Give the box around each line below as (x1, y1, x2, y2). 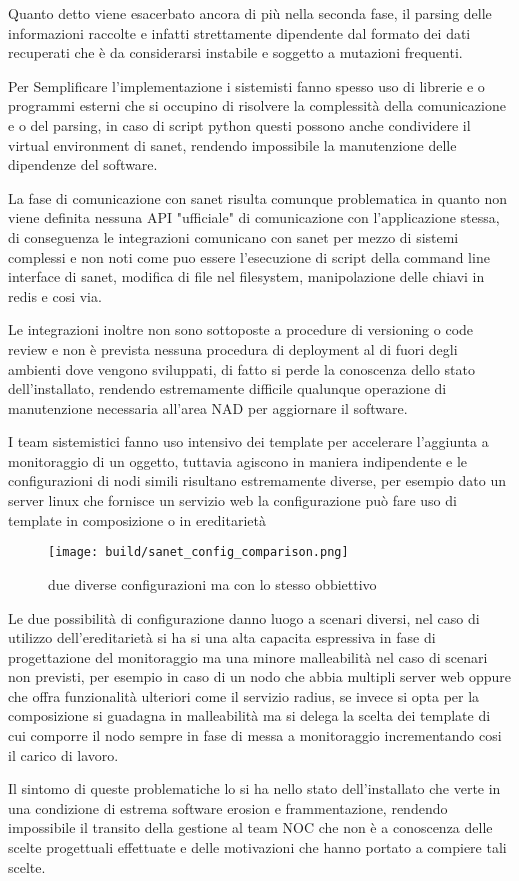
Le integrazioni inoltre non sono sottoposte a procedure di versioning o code (8, 319, 474, 340)
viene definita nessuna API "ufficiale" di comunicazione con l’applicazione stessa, (8, 207, 500, 228)
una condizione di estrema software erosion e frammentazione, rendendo (8, 797, 448, 818)
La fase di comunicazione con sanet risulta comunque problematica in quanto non (8, 187, 508, 208)
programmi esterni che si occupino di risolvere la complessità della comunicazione (8, 95, 506, 116)
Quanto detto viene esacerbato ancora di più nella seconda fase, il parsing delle (8, 3, 492, 23)
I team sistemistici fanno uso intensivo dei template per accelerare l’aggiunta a (8, 431, 489, 452)
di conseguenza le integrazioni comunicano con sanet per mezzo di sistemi (8, 226, 459, 247)
